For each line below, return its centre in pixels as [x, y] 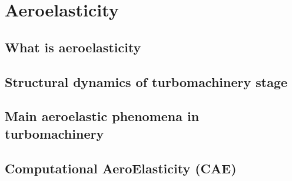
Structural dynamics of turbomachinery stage [146, 81]
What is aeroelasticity [73, 47]
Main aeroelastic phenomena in [102, 116]
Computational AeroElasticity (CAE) [121, 168]
